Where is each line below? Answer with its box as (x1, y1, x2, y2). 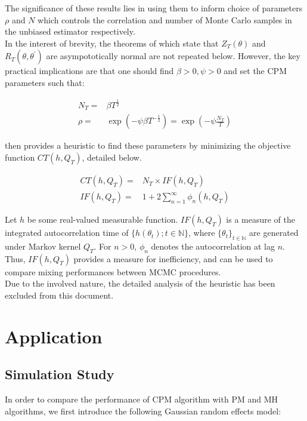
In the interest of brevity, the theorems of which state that (5, 36, 219, 49)
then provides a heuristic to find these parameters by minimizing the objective (5, 139, 291, 152)
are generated (249, 226, 299, 239)
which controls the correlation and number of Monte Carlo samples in (38, 13, 292, 26)
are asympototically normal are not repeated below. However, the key (46, 50, 300, 62)
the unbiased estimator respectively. (5, 25, 135, 38)
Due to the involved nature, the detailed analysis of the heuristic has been (5, 277, 275, 290)
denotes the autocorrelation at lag (151, 239, 275, 252)
